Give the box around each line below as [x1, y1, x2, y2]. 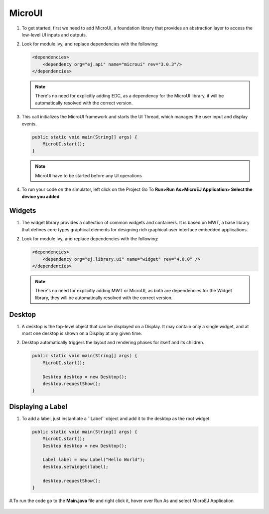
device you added [21, 193, 60, 199]
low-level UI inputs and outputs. [21, 31, 87, 37]
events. [21, 120, 37, 127]
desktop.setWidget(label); [42, 464, 109, 470]
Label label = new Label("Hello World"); [42, 457, 145, 463]
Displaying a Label [9, 402, 67, 411]
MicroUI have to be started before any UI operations [35, 172, 142, 178]
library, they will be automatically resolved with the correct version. [35, 295, 173, 301]
